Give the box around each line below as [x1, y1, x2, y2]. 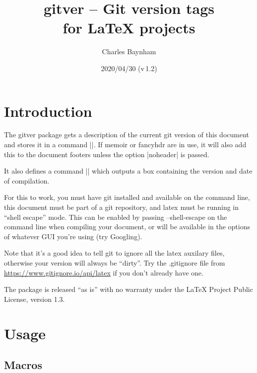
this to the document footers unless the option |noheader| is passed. [4, 149, 209, 159]
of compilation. [4, 175, 50, 186]
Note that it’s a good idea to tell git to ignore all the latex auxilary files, [4, 248, 225, 258]
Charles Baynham [102, 46, 156, 57]
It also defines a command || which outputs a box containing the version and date [4, 166, 253, 176]
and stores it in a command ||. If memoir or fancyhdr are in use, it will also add [4, 139, 247, 150]
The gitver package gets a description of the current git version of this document [4, 129, 249, 140]
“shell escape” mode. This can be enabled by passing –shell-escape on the [4, 211, 227, 222]
